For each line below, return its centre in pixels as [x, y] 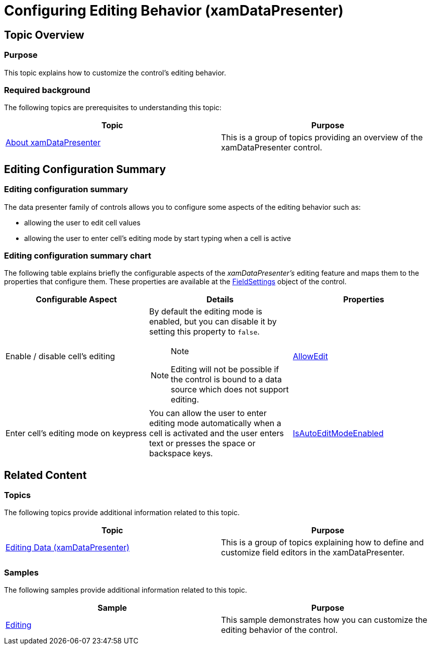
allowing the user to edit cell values [82, 222]
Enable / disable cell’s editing [60, 356]
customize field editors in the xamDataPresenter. [313, 553]
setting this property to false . [204, 332]
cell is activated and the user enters [217, 433]
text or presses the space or [202, 443]
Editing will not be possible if [225, 370]
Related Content [45, 475]
